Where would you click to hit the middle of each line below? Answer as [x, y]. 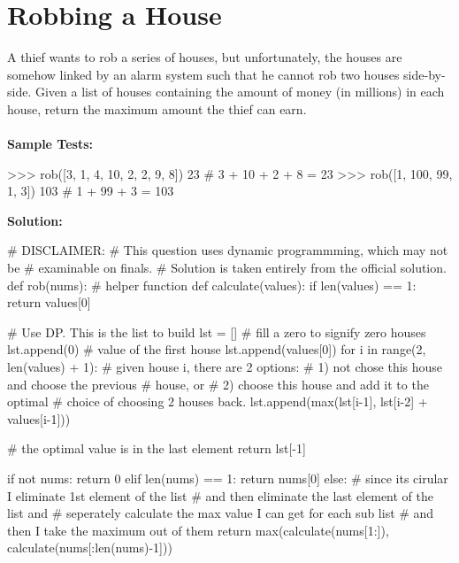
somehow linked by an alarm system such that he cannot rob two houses [203, 74]
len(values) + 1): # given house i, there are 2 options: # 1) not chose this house [225, 367]
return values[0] [49, 302]
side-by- [425, 74]
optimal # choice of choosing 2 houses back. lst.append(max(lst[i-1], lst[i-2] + [218, 401]
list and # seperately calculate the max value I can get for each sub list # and [221, 513]
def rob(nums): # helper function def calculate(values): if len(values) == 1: [212, 285]
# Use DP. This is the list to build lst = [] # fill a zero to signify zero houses [217, 332]
